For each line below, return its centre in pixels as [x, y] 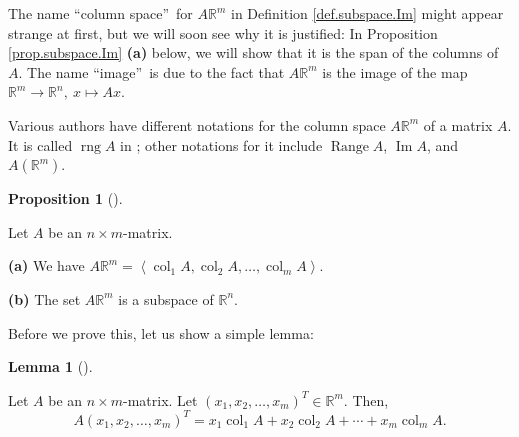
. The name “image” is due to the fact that [151, 71]
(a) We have [46, 265]
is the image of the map [395, 71]
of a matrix [458, 124]
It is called [40, 144]
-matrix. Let [160, 399]
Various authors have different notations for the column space [197, 124]
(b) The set [44, 298]
